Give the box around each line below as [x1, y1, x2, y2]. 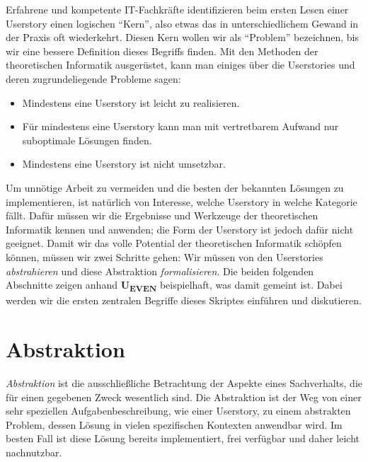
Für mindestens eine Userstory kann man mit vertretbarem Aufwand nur [22, 119, 339, 134]
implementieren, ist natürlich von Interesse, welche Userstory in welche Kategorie [6, 194, 357, 209]
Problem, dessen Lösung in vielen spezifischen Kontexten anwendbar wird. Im [6, 417, 343, 432]
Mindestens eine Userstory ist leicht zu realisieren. [22, 95, 240, 110]
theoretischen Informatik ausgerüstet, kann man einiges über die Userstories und [6, 57, 355, 72]
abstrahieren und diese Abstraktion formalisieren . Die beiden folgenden [6, 263, 314, 278]
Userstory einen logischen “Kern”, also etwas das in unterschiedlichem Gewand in [6, 16, 359, 30]
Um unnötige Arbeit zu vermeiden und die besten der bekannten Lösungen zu [6, 180, 344, 195]
